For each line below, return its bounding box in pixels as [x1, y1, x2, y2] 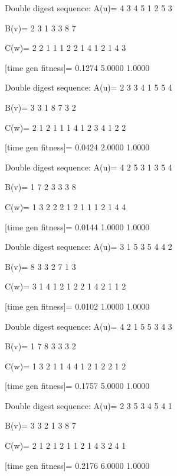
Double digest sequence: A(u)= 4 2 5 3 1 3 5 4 [5, 160, 172, 173]
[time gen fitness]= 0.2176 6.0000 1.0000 [5, 459, 150, 471]
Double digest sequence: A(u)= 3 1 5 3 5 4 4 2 [5, 240, 172, 253]
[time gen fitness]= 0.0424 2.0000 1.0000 [5, 141, 150, 153]
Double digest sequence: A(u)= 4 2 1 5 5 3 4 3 [5, 320, 172, 332]
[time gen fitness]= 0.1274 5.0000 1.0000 [5, 61, 150, 73]
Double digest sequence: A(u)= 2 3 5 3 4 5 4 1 [5, 399, 172, 411]
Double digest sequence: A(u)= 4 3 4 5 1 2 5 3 [5, 2, 172, 14]
